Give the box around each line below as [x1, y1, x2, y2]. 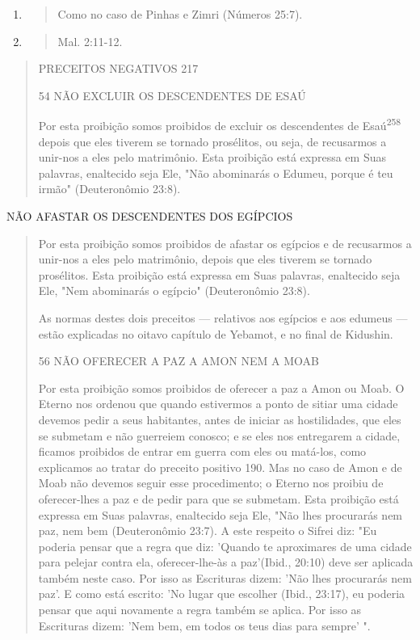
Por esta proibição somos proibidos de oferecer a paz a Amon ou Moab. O [38, 379, 405, 396]
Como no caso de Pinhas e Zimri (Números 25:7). [57, 6, 303, 22]
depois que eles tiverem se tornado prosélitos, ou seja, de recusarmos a [38, 133, 387, 149]
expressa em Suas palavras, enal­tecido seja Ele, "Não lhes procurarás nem [38, 506, 403, 523]
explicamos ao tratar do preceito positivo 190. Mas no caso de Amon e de [38, 458, 402, 475]
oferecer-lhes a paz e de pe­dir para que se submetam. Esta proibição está [38, 490, 399, 507]
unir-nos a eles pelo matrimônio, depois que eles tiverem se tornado [38, 251, 372, 267]
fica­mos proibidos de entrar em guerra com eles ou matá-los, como [38, 443, 367, 460]
